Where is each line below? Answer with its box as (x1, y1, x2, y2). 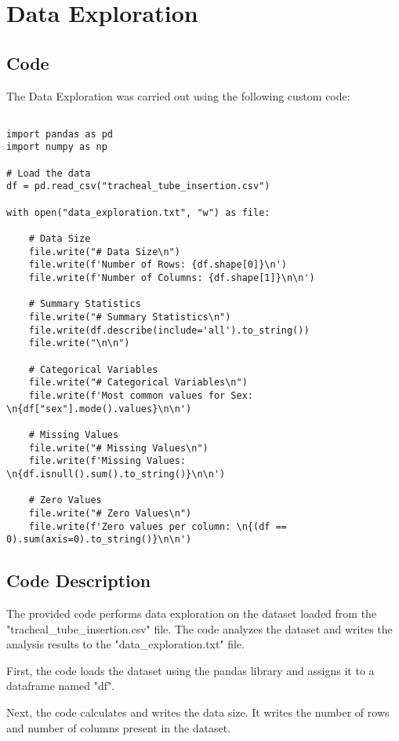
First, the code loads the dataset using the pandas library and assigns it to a (6, 662, 375, 678)
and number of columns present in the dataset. (6, 719, 231, 736)
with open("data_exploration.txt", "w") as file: (6, 206, 270, 218)
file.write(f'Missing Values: (28, 455, 187, 467)
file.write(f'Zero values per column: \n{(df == (28, 520, 287, 532)
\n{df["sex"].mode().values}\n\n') (6, 403, 192, 414)
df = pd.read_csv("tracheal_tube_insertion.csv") (6, 181, 270, 192)
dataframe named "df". (6, 677, 115, 694)
